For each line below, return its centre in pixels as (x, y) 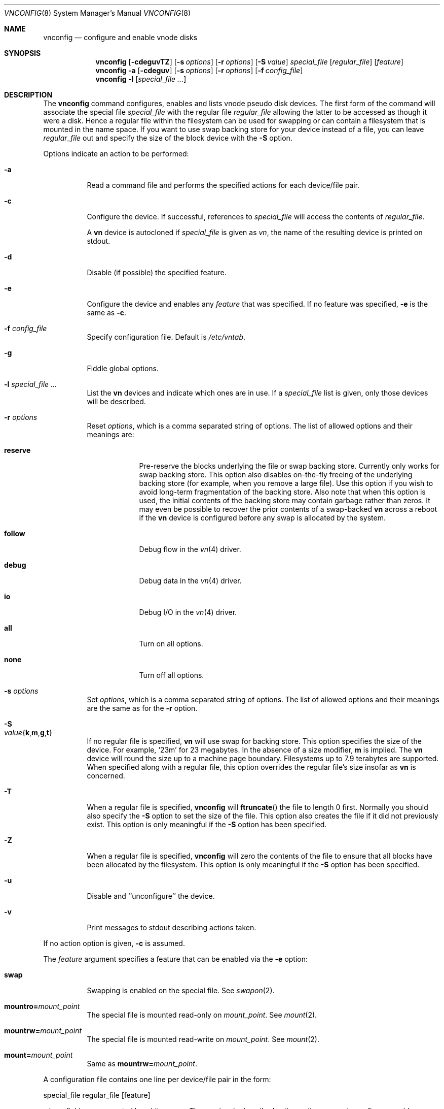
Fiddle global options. (123, 368)
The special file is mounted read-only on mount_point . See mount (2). (202, 1015)
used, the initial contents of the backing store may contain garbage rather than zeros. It (285, 500)
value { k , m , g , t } (28, 732)
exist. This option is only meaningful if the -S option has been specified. (207, 824)
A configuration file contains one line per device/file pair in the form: (157, 1079)
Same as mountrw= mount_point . (142, 1064)
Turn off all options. (172, 675)
